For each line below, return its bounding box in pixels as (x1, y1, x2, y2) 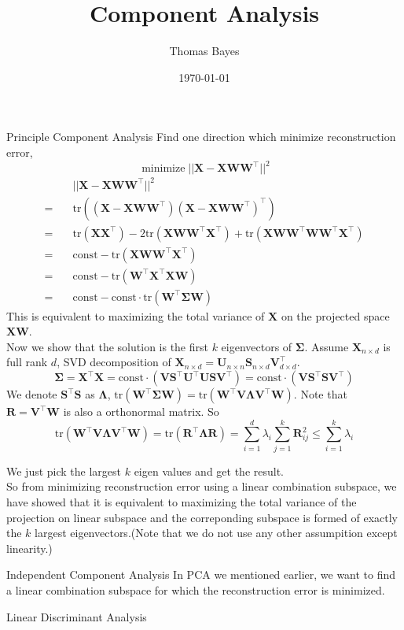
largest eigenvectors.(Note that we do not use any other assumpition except (35, 524, 398, 541)
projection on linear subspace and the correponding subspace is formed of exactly (6, 509, 398, 525)
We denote (6, 386, 57, 402)
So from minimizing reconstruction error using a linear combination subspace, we (6, 478, 397, 495)
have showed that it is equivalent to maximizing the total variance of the (6, 493, 357, 510)
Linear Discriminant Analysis (6, 608, 147, 624)
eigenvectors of (221, 338, 292, 354)
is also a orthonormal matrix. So (63, 403, 219, 420)
